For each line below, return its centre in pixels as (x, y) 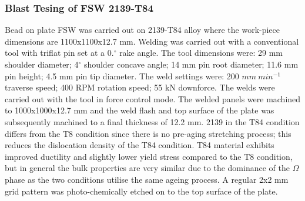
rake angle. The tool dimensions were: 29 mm (201, 53)
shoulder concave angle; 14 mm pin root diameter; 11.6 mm (191, 64)
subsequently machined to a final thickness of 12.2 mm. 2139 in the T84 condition (152, 121)
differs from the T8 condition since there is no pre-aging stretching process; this (148, 133)
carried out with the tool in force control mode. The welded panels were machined (153, 98)
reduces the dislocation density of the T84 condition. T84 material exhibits (140, 145)
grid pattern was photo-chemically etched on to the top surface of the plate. (141, 191)
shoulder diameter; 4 (42, 64)
